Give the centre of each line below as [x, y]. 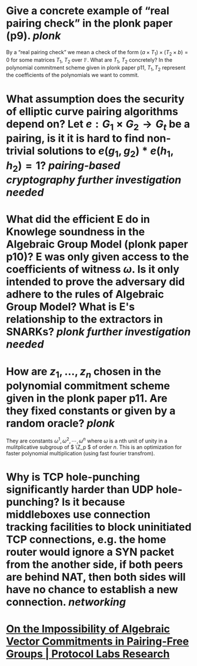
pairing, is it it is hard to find [76, 139]
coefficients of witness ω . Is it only [93, 269]
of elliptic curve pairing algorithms [92, 111]
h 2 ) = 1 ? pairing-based [63, 166]
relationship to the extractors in [85, 319]
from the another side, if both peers [95, 565]
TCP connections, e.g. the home [86, 539]
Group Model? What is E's [71, 307]
